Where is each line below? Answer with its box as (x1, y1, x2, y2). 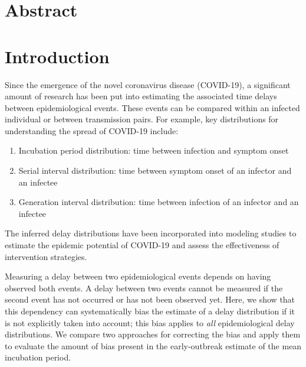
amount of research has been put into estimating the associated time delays (5, 90, 277, 102)
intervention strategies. (5, 250, 87, 262)
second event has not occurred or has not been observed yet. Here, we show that (5, 293, 295, 306)
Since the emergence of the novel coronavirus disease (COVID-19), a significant (5, 78, 291, 90)
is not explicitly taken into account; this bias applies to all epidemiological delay (5, 316, 295, 329)
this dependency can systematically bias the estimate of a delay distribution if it (5, 305, 295, 317)
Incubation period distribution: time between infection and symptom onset (18, 144, 289, 157)
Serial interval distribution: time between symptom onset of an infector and (18, 164, 292, 177)
